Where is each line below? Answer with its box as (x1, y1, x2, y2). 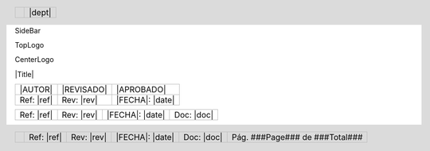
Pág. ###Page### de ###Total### (231, 132, 363, 143)
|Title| (14, 69, 34, 79)
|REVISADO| (61, 84, 107, 95)
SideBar (14, 25, 41, 35)
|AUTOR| (19, 84, 53, 95)
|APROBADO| (115, 84, 166, 95)
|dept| (29, 6, 52, 17)
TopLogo (14, 41, 45, 50)
